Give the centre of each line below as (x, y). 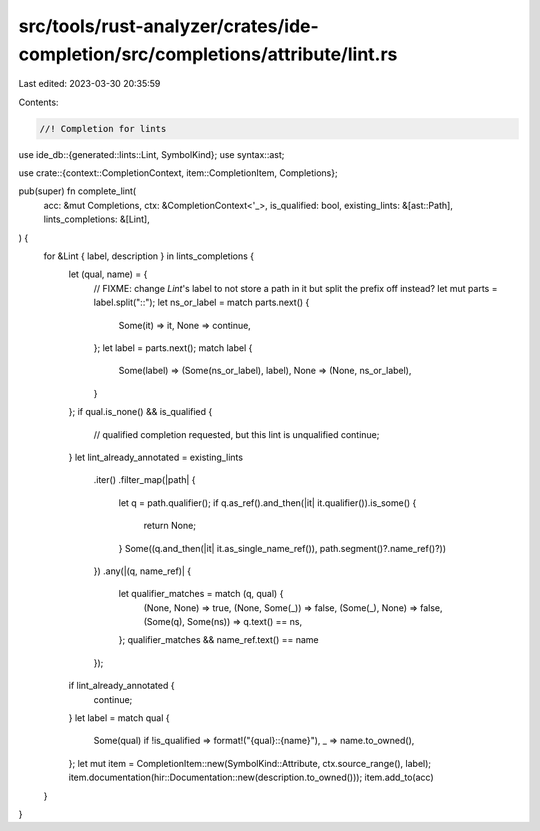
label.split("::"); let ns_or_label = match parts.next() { (201, 302)
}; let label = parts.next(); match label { (173, 348)
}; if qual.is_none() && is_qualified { (140, 412)
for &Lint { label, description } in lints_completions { (149, 256)
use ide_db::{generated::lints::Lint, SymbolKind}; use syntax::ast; (151, 154)
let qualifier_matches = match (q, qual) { (201, 594)
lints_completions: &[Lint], (96, 219)
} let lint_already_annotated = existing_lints (156, 457)
